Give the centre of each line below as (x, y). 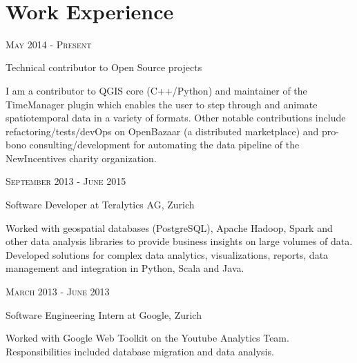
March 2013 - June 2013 (58, 292)
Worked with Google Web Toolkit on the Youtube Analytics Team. (147, 338)
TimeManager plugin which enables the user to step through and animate (162, 104)
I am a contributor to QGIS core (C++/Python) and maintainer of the (156, 90)
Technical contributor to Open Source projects (104, 67)
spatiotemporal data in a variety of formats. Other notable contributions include (176, 118)
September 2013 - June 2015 (66, 181)
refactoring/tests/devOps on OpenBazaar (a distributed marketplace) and (162, 131)
